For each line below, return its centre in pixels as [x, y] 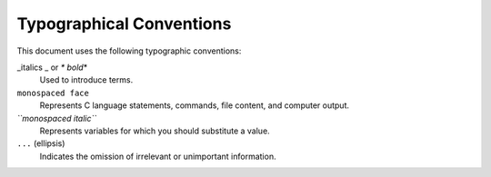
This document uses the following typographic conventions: [129, 51]
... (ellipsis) [41, 143]
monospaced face [53, 93]
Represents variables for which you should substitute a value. [155, 131]
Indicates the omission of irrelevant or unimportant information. [158, 156]
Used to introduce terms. [86, 80]
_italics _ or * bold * [52, 67]
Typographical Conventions [124, 24]
